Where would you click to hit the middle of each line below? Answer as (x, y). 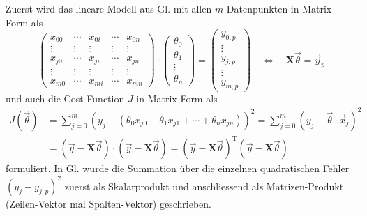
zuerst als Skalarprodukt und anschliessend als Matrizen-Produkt (204, 186)
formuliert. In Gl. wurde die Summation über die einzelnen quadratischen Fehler (178, 168)
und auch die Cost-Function (65, 98)
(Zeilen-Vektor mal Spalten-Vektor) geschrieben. (108, 203)
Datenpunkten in (263, 8)
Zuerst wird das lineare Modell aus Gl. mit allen (109, 8)
